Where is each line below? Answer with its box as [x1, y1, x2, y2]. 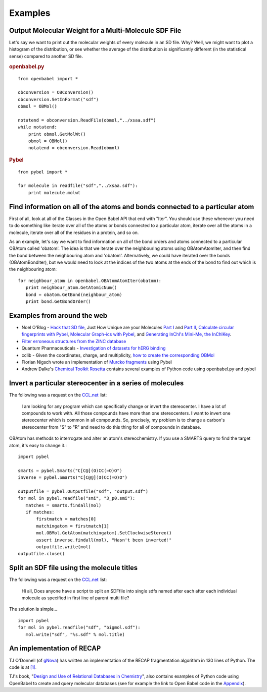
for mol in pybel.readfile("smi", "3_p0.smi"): [18, 496, 135, 501]
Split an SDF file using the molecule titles [9, 564, 138, 572]
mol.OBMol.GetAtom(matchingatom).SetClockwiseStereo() [36, 530, 172, 536]
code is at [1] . [9, 664, 37, 670]
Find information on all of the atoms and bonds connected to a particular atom [9, 202, 254, 211]
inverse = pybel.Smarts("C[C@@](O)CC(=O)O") [18, 475, 128, 480]
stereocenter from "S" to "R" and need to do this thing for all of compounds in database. [21, 424, 201, 430]
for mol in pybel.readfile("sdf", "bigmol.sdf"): [18, 625, 141, 631]
